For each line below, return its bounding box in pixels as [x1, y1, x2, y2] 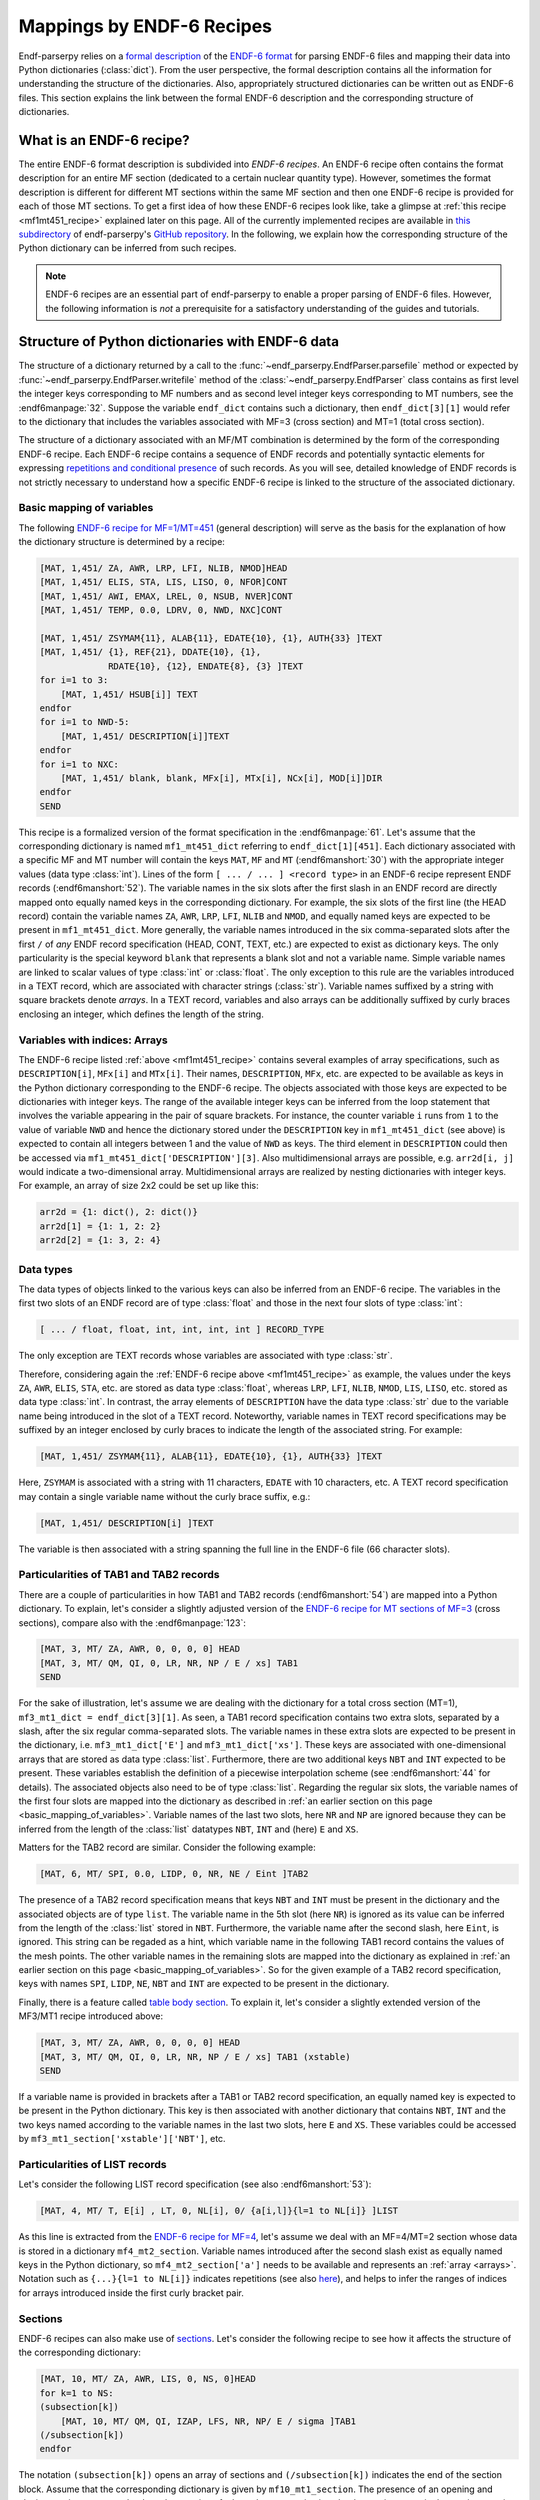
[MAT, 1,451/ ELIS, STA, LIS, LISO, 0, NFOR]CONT [39, 576, 288, 588]
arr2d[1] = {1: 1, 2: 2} [39, 1220, 162, 1232]
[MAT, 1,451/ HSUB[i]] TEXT [60, 688, 199, 700]
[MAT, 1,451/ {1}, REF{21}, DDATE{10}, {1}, [39, 646, 262, 658]
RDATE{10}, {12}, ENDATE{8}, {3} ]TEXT [108, 660, 304, 672]
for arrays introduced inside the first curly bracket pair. [18, 2286, 245, 2299]
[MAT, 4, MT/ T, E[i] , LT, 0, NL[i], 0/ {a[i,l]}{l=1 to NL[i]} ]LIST [39, 2205, 399, 2217]
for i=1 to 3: [39, 675, 109, 686]
